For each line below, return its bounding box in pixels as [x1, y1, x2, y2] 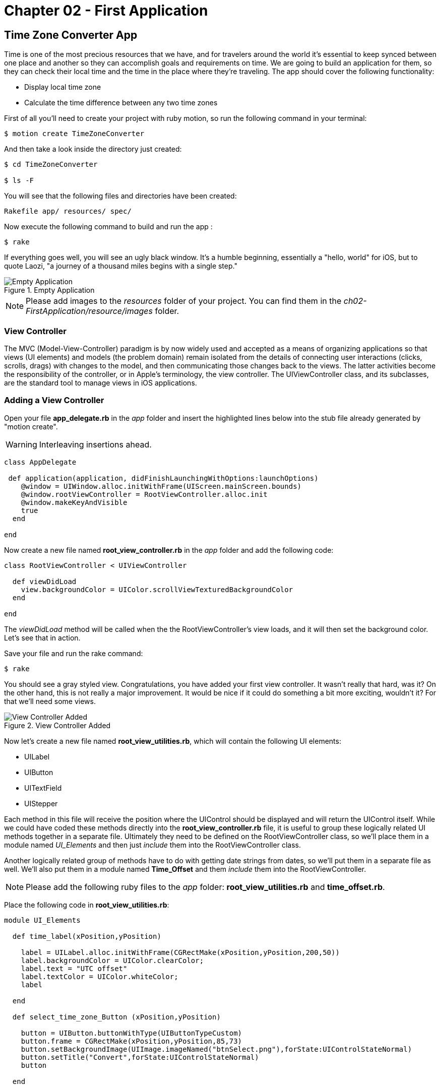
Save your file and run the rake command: [4, 649, 143, 658]
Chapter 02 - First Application [4, 2, 208, 19]
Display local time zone [24, 83, 101, 92]
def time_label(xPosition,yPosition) [12, 932, 161, 940]
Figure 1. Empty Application [4, 286, 95, 295]
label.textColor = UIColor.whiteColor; [21, 972, 178, 981]
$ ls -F [4, 176, 34, 185]
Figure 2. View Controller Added [4, 721, 111, 730]
